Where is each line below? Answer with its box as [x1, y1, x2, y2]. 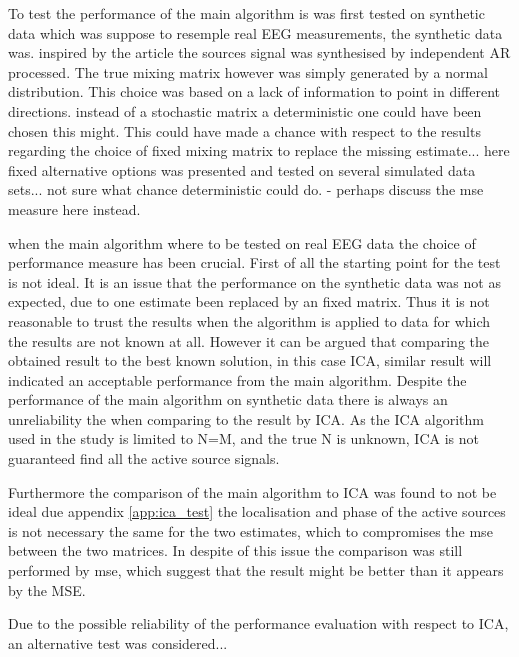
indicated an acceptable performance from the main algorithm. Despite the [8, 369, 467, 390]
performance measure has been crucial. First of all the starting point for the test [8, 252, 501, 273]
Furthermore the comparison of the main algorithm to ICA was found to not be [8, 481, 497, 502]
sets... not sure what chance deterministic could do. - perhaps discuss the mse [8, 179, 484, 200]
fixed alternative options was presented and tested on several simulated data [8, 159, 476, 180]
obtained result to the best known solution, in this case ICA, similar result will [8, 350, 492, 371]
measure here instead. [8, 198, 141, 219]
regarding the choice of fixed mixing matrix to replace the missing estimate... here [8, 140, 510, 161]
